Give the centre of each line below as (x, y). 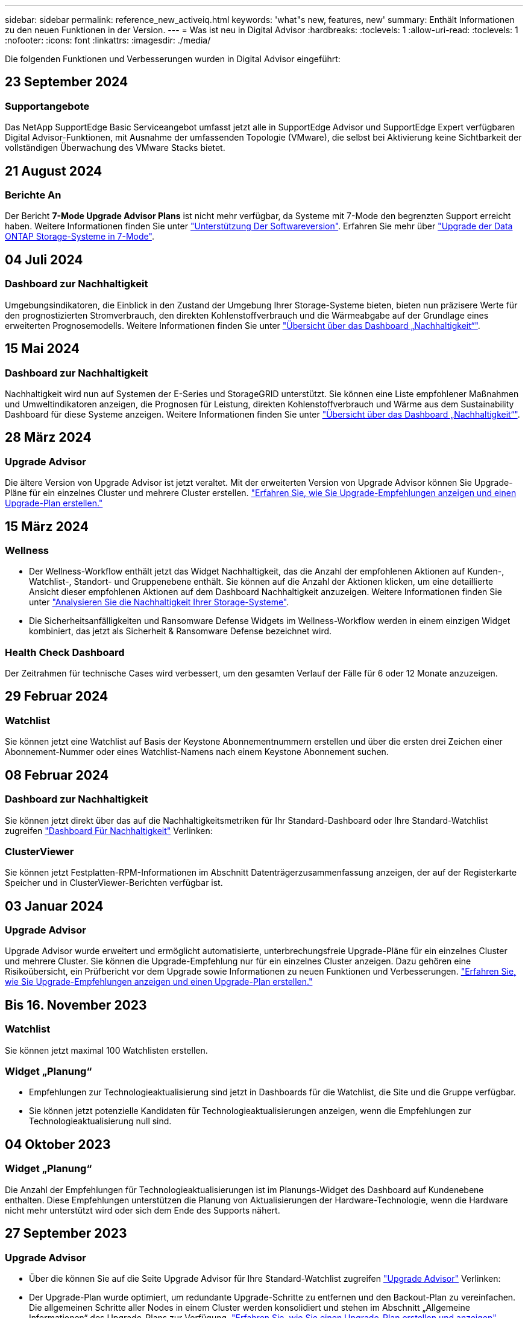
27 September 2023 (66, 1234)
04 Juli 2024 (44, 259)
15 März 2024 (47, 526)
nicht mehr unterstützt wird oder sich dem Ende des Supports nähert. (143, 1210)
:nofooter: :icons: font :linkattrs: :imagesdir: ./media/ (108, 40)
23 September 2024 (67, 82)
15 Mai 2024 (42, 349)
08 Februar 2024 (57, 775)
